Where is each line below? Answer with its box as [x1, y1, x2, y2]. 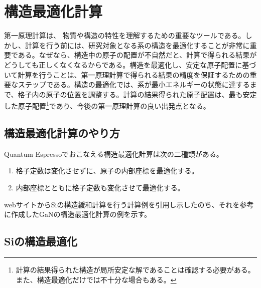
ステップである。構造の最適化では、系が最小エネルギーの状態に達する [18, 79, 250, 90]
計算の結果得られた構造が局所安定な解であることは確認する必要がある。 [16, 264, 255, 274]
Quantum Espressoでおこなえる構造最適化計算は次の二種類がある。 [4, 148, 223, 159]
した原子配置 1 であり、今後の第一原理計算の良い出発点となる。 [4, 99, 210, 111]
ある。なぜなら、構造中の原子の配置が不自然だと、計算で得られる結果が [18, 50, 257, 60]
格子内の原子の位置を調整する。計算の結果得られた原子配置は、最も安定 [18, 89, 257, 99]
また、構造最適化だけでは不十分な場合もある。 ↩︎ [16, 274, 177, 284]
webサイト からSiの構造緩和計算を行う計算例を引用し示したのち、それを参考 [4, 199, 254, 209]
